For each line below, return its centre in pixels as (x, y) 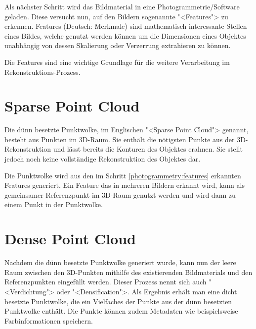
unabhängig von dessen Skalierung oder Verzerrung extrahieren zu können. (118, 45)
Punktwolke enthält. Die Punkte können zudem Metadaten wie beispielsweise (121, 311)
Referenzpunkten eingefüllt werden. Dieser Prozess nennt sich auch (106, 282)
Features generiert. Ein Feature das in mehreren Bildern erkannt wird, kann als (125, 185)
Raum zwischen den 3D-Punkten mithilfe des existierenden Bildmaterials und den (128, 272)
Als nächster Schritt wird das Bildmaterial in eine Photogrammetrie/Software (122, 6)
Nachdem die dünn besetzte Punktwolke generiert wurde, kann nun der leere (120, 262)
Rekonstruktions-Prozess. (43, 72)
